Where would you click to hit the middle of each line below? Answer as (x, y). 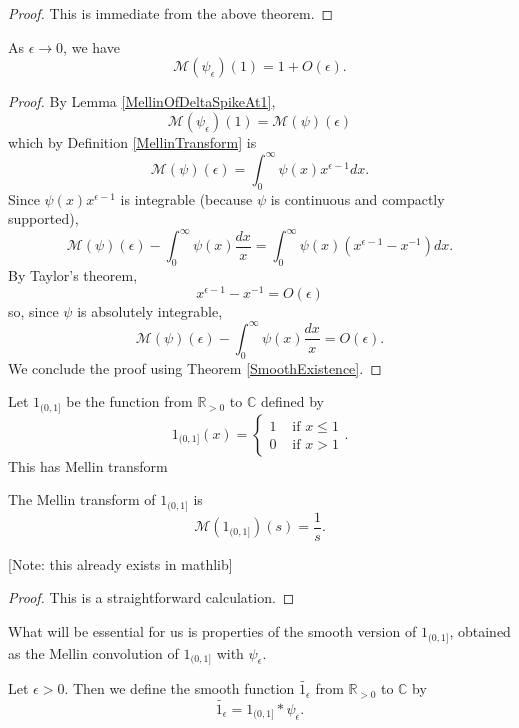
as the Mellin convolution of (93, 652)
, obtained (480, 631)
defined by (292, 401)
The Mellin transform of (82, 499)
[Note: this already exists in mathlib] (120, 563)
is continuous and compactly (357, 198)
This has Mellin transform (88, 465)
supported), (43, 218)
